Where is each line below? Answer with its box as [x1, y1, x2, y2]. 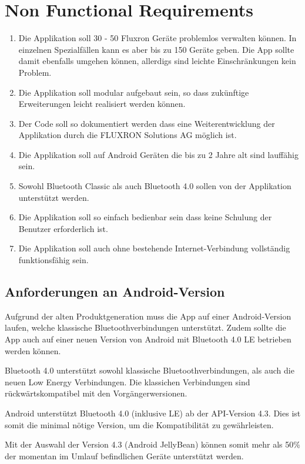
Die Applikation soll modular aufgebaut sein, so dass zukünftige [18, 86, 249, 98]
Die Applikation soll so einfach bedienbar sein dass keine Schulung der [18, 211, 272, 223]
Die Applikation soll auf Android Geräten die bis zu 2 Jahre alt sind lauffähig [18, 148, 299, 160]
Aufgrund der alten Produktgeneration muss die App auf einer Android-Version [5, 310, 291, 322]
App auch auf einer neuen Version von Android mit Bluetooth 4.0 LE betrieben [5, 333, 291, 345]
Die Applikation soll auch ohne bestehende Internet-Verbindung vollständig [18, 242, 290, 254]
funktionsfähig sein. [18, 254, 89, 266]
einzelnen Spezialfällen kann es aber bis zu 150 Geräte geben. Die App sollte [18, 43, 294, 55]
